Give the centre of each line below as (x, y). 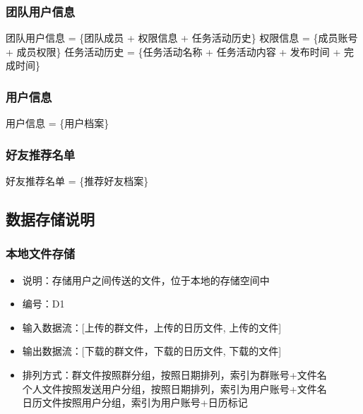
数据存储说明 (50, 219)
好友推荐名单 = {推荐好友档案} (77, 181)
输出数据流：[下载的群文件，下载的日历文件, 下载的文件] (152, 351)
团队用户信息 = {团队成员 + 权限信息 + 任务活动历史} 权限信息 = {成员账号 (182, 38)
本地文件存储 (41, 254)
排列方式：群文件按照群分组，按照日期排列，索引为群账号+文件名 (174, 375)
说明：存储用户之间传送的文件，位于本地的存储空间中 (146, 280)
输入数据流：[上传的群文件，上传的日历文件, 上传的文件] (152, 327)
